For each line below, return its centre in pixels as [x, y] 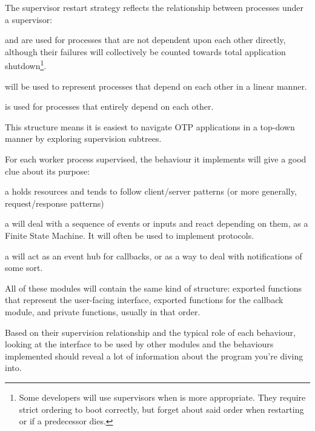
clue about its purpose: [48, 171]
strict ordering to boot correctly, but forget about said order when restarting [161, 409]
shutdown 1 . [26, 65]
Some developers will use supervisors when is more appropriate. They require [162, 397]
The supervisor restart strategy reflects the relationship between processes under [154, 7]
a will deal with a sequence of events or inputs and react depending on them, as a [157, 223]
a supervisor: [29, 19]
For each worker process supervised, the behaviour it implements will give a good [156, 159]
